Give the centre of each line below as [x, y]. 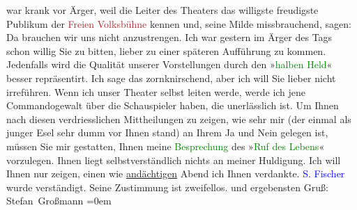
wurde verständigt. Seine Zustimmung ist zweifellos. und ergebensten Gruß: [167, 187]
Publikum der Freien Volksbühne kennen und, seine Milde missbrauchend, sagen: [179, 23]
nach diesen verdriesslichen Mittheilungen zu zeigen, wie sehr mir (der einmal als [179, 119]
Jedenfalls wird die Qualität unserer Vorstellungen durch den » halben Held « [169, 64]
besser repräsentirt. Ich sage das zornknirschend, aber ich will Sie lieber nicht [171, 78]
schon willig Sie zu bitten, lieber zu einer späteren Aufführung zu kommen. [166, 50]
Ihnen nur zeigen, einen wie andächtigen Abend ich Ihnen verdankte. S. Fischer [176, 173]
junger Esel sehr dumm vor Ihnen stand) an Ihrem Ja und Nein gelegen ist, [167, 132]
